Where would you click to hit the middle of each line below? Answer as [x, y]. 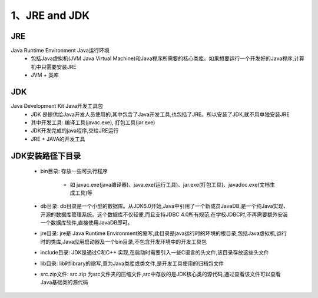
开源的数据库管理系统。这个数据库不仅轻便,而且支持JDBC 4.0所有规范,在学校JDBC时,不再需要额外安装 [164, 214]
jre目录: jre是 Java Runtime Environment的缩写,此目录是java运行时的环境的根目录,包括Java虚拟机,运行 [164, 233]
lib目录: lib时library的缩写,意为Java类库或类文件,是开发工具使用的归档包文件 [132, 263]
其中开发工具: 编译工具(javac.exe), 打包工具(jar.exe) [93, 122]
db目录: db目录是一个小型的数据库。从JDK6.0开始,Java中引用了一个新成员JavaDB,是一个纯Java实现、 [164, 206]
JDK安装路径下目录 [46, 156]
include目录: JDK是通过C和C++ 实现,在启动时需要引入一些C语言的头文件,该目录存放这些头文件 [155, 253]
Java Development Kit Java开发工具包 [57, 106]
